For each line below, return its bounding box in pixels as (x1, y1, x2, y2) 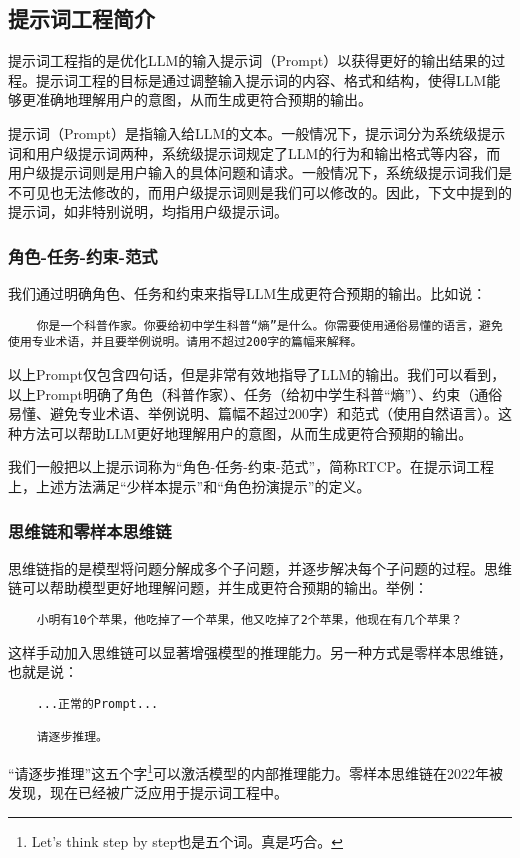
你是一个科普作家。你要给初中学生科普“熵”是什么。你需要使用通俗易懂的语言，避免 (36, 318, 503, 333)
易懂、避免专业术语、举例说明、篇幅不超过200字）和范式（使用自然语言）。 (8, 403, 498, 424)
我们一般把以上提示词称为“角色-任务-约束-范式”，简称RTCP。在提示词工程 (8, 456, 495, 477)
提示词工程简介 (8, 3, 155, 34)
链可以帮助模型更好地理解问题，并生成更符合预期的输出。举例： (8, 577, 428, 598)
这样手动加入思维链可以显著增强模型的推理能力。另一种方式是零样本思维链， (8, 641, 512, 662)
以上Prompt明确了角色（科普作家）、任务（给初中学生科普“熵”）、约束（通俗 (8, 383, 503, 404)
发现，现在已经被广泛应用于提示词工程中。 (8, 782, 288, 803)
